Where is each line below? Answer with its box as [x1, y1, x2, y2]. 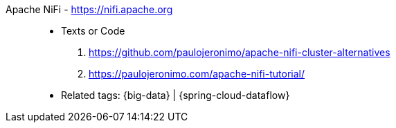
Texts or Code [61, 25, 125, 37]
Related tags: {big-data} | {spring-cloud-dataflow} [61, 89, 290, 101]
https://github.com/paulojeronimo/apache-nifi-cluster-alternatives [89, 46, 390, 58]
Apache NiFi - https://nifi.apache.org [6, 3, 173, 15]
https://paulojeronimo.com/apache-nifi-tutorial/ [89, 68, 305, 80]
